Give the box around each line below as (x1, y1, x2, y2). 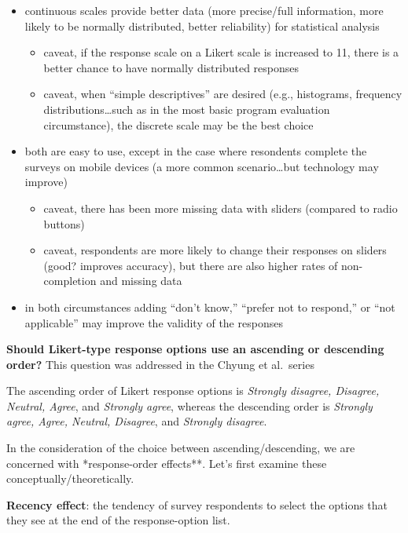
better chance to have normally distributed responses (43, 59, 300, 75)
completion (43, 272, 97, 289)
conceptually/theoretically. (6, 470, 134, 487)
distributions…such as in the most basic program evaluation (43, 100, 330, 117)
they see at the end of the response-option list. (6, 512, 230, 528)
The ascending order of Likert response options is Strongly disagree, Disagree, (6, 382, 380, 399)
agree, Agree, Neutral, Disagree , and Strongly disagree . (6, 413, 267, 429)
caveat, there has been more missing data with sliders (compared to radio (43, 199, 398, 216)
